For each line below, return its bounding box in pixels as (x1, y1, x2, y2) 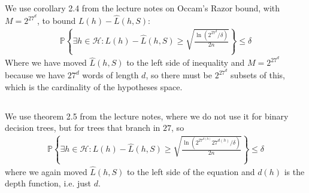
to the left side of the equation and (126, 165, 255, 177)
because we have (5, 69, 65, 81)
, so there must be (146, 69, 213, 81)
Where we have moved (5, 56, 87, 69)
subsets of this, (231, 69, 286, 81)
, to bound (37, 14, 76, 27)
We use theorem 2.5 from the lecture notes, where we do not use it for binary (5, 109, 289, 122)
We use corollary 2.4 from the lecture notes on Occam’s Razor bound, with (5, 2, 280, 14)
